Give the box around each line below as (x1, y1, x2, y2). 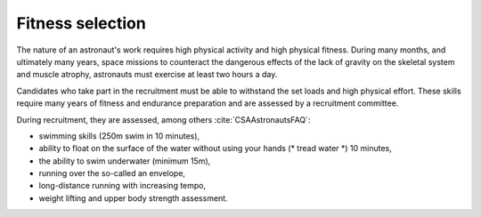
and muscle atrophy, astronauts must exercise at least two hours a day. (16, 69, 278, 80)
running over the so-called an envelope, (38, 168, 186, 179)
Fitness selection (16, 13, 146, 33)
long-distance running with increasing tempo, (38, 181, 207, 191)
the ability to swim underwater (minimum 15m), (38, 156, 211, 166)
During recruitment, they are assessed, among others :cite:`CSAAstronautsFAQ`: (16, 114, 311, 125)
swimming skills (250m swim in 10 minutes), (38, 130, 200, 141)
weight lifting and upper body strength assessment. (38, 192, 228, 204)
